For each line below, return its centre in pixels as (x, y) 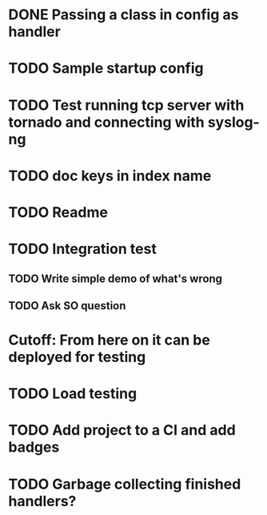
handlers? (42, 501)
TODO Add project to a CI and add (122, 431)
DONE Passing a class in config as (124, 15)
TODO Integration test (83, 249)
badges (34, 447)
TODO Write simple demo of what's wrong (115, 278)
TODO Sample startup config (106, 68)
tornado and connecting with (107, 122)
